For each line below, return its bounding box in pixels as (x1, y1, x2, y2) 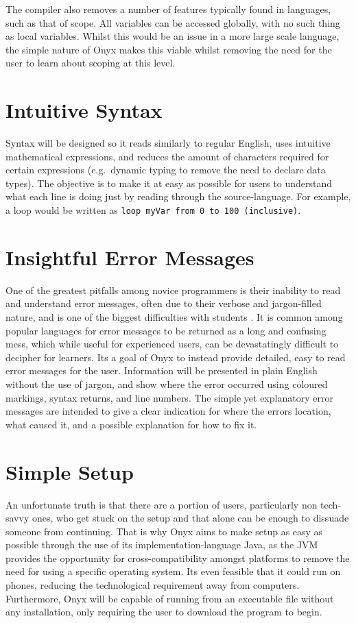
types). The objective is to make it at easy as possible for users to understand (5, 175, 332, 190)
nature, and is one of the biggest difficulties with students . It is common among (5, 310, 343, 324)
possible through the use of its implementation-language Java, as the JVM (5, 537, 318, 552)
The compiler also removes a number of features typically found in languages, (5, 2, 331, 16)
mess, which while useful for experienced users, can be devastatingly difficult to (5, 337, 339, 351)
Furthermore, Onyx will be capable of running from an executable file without (5, 591, 334, 605)
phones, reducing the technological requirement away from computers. (5, 578, 300, 592)
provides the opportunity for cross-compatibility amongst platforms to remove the (5, 550, 350, 565)
